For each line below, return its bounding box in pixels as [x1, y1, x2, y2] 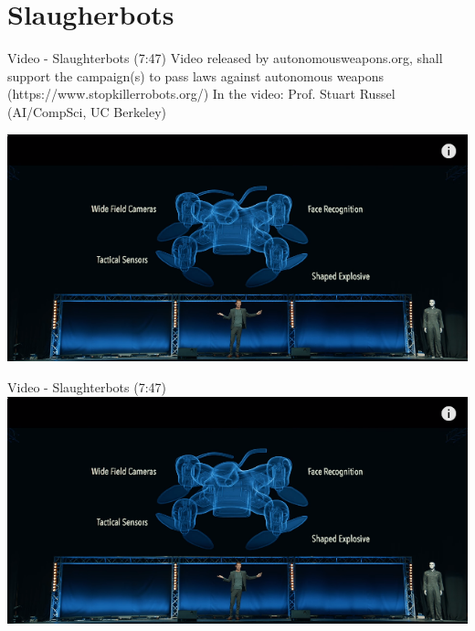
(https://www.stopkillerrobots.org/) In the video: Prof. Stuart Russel [7, 84, 396, 103]
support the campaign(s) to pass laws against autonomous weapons [7, 66, 385, 85]
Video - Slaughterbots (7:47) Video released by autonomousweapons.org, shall [7, 48, 443, 68]
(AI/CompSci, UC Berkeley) [7, 102, 167, 121]
